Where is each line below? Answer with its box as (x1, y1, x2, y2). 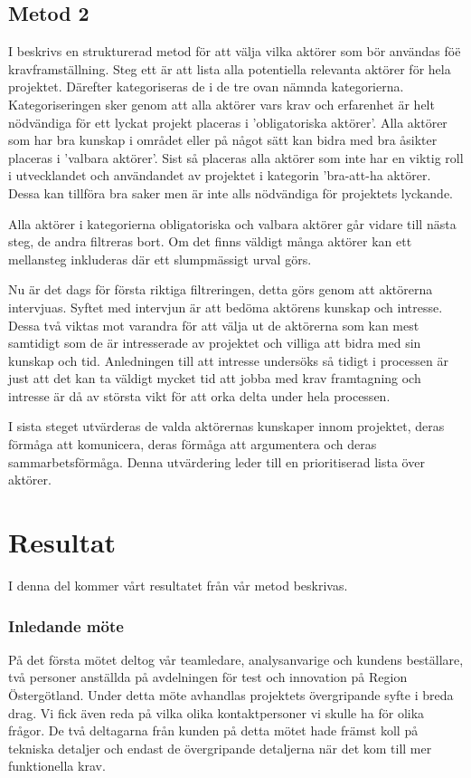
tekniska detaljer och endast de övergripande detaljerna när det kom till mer (8, 738, 432, 757)
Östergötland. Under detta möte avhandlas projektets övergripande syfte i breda (8, 685, 454, 704)
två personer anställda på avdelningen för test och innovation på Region (8, 668, 408, 687)
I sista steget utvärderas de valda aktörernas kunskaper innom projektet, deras (8, 417, 445, 436)
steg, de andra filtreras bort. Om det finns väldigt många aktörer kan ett (8, 232, 412, 251)
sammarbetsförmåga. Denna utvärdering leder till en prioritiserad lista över (8, 452, 425, 471)
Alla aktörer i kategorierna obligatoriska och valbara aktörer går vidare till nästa (8, 214, 457, 233)
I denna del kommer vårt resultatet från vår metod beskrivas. (8, 575, 348, 594)
